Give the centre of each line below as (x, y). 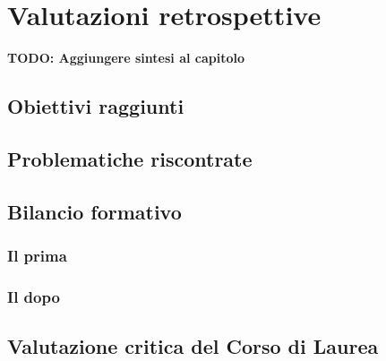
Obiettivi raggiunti (96, 106)
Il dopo (34, 296)
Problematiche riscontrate (130, 158)
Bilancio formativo (94, 211)
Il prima (37, 255)
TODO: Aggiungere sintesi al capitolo (126, 58)
